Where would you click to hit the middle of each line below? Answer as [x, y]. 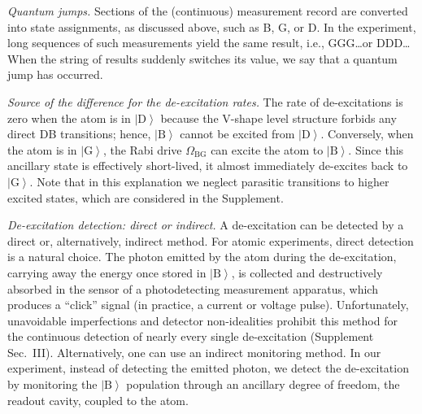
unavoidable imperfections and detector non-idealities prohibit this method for [202, 320]
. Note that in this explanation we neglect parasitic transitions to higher [209, 181]
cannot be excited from [237, 134]
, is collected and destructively [307, 272]
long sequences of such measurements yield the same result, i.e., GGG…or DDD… [209, 43]
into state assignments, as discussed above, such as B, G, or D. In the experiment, [212, 26]
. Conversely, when [367, 134]
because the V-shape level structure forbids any [278, 118]
